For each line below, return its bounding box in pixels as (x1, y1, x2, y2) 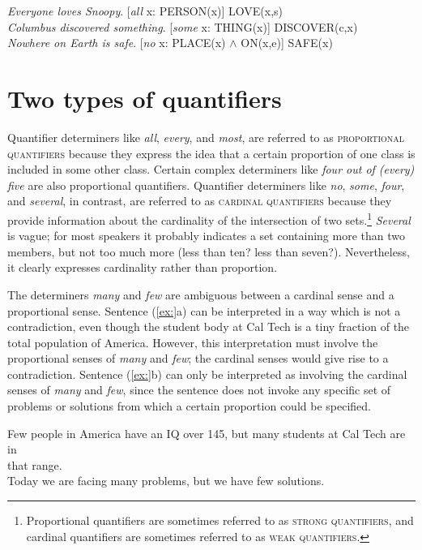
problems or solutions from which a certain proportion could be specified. (7, 397, 371, 415)
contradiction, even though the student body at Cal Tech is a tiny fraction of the (7, 318, 410, 335)
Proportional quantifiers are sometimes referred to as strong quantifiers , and (26, 512, 414, 529)
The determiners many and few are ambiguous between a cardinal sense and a (7, 286, 394, 303)
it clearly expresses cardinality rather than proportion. (7, 259, 278, 276)
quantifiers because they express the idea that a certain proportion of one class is (7, 144, 416, 161)
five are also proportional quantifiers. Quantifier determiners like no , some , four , (7, 176, 405, 193)
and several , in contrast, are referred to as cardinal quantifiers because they (7, 192, 392, 209)
